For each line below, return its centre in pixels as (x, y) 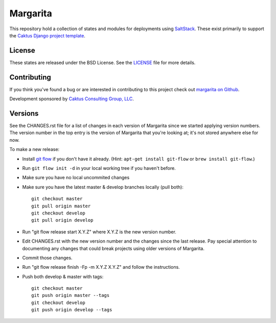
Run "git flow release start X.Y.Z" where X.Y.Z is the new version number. (99, 232)
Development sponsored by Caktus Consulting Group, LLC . (72, 99)
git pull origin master (61, 206)
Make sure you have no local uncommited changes (76, 178)
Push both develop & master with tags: (63, 276)
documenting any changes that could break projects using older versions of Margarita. (113, 248)
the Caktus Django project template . (47, 35)
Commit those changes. (47, 257)
